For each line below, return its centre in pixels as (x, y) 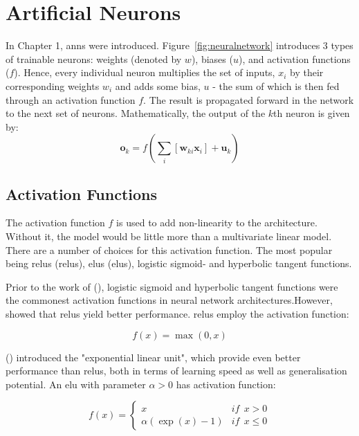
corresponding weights (53, 85)
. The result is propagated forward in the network (249, 99)
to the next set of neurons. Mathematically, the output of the (136, 113)
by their (307, 72)
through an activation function (71, 99)
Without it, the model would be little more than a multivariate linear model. (169, 236)
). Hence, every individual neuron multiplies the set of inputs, (145, 72)
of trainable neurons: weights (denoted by (94, 58)
